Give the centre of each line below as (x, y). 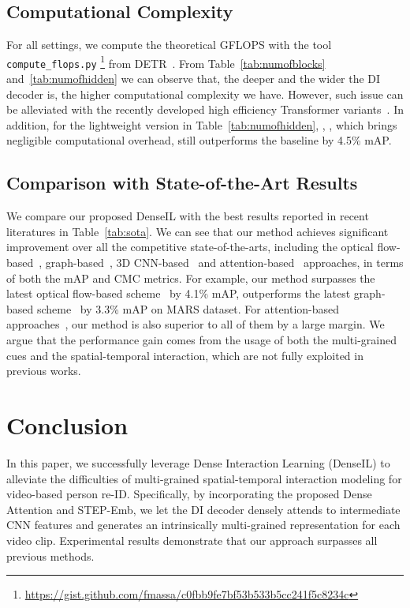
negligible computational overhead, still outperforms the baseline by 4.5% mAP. (199, 140)
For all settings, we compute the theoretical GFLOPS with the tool (169, 45)
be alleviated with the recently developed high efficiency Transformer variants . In (205, 109)
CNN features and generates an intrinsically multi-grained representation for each (203, 525)
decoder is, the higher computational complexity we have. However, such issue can (205, 94)
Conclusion (67, 425)
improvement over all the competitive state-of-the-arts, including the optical (190, 247)
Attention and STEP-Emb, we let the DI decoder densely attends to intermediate (203, 509)
